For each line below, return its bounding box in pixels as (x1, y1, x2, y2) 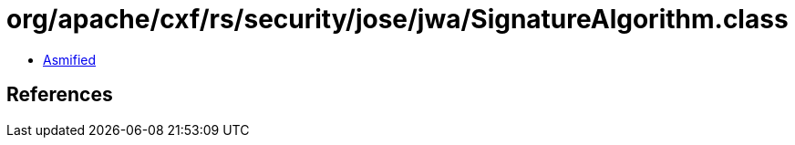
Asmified (43, 51, 97, 67)
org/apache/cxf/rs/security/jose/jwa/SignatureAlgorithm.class (6, 4, 789, 35)
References (6, 83, 113, 107)
